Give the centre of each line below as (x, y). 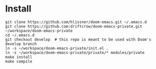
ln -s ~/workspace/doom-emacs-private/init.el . (57, 48)
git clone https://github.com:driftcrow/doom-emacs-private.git (74, 26)
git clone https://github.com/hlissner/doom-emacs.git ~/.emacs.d (76, 22)
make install (19, 57)
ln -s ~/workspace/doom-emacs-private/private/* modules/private (75, 52)
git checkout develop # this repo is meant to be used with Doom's (78, 39)
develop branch (21, 44)
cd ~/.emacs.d (20, 35)
